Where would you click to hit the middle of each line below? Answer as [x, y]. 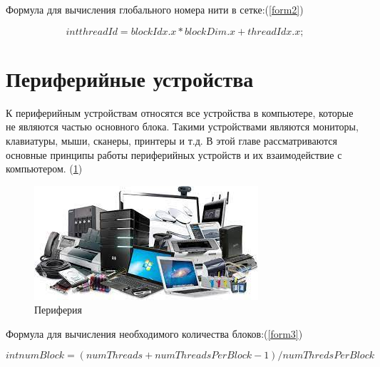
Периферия [58, 310]
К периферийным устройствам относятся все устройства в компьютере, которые [180, 112]
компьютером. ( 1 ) [44, 169]
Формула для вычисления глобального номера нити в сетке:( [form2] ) [155, 9]
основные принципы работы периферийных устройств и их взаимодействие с [174, 154]
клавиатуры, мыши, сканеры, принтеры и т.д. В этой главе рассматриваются [171, 140]
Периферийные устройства [130, 78]
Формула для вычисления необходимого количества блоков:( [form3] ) [154, 333]
